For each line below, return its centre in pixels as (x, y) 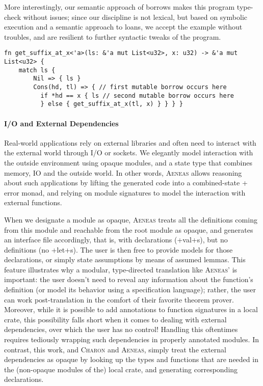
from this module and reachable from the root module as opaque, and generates (129, 229)
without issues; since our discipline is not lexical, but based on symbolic (135, 17)
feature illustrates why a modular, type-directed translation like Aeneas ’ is (121, 269)
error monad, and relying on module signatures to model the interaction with (125, 192)
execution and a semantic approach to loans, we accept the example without (123, 27)
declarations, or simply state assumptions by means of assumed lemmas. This (125, 259)
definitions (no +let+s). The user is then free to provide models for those (119, 249)
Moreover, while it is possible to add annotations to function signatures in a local (131, 309)
